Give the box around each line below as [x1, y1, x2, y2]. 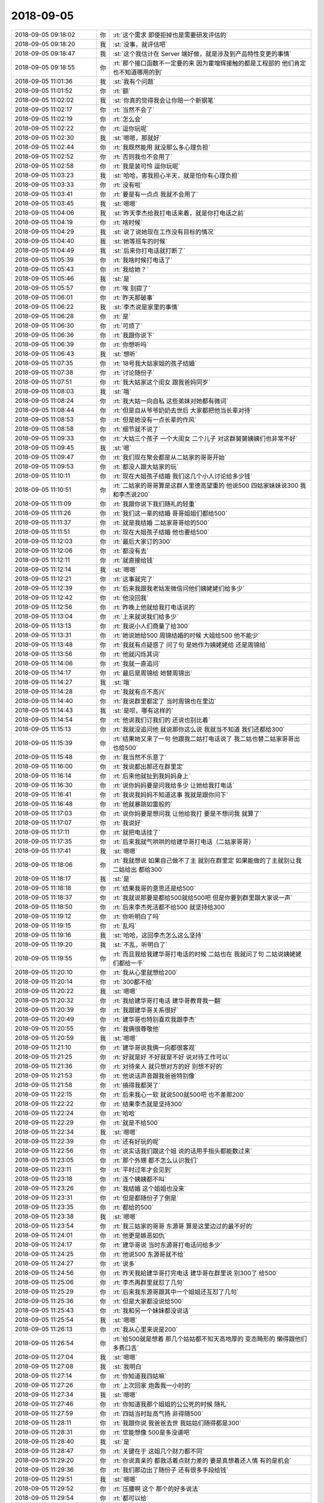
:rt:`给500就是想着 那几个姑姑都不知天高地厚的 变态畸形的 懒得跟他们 [112, 1335, 307, 1343]
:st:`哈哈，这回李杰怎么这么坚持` [112, 931, 204, 939]
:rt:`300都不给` [112, 978, 154, 986]
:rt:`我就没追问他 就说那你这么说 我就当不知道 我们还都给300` [112, 725, 285, 733]
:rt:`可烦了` [112, 322, 143, 330]
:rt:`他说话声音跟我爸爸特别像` [112, 1071, 197, 1080]
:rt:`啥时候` [112, 218, 143, 227]
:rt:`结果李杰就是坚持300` [112, 1100, 184, 1108]
